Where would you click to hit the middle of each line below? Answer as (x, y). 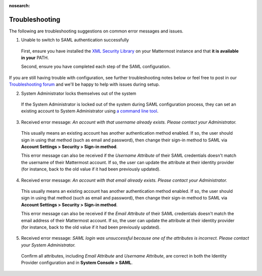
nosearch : (19, 6)
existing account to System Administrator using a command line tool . (90, 111)
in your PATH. (35, 58)
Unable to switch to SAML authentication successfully (75, 40)
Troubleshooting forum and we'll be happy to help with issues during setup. (84, 84)
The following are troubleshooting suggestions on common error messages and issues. (96, 31)
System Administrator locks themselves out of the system (79, 93)
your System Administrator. (48, 245)
